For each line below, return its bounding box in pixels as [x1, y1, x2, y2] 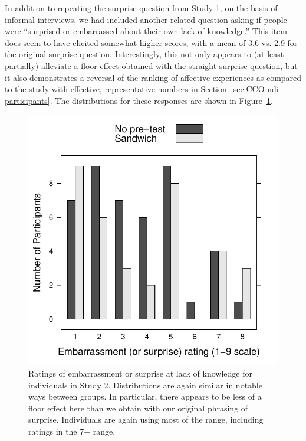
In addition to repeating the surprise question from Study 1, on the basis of [5, 2, 278, 14]
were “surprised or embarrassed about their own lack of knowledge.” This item [5, 25, 287, 37]
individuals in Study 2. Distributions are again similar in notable [28, 378, 262, 391]
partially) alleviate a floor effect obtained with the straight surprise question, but [5, 59, 298, 71]
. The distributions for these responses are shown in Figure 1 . [50, 94, 273, 106]
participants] [5, 94, 50, 106]
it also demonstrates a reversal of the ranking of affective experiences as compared [5, 71, 302, 83]
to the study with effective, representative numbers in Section [5, 83, 227, 95]
